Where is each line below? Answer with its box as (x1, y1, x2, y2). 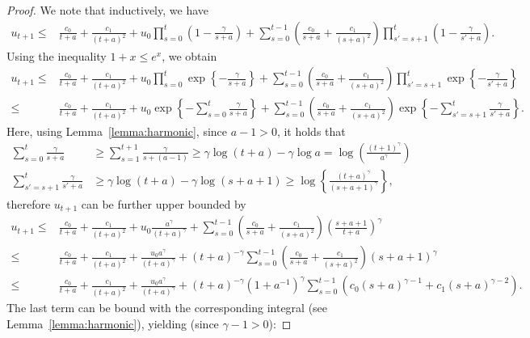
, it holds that (276, 123, 346, 140)
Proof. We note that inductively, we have (6, 2, 208, 18)
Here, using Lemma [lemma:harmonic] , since (6, 123, 228, 140)
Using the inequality (6, 47, 107, 64)
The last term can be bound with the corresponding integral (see (6, 299, 328, 316)
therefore (6, 195, 51, 212)
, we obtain (162, 47, 217, 64)
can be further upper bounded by (81, 195, 246, 212)
